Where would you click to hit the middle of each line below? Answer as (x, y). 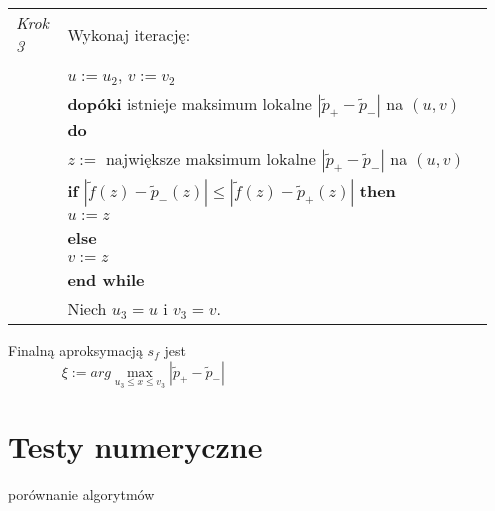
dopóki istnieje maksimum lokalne (189, 103)
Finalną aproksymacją (75, 350)
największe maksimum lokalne (210, 158)
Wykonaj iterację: (129, 34)
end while (106, 279)
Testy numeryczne (135, 446)
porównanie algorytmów (81, 494)
